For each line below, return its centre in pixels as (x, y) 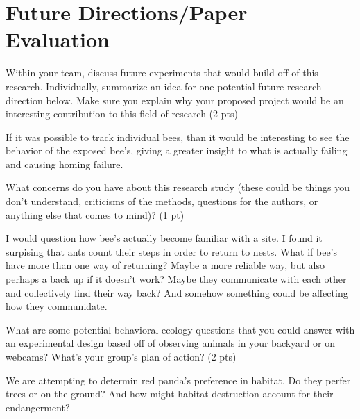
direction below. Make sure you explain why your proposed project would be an (175, 100)
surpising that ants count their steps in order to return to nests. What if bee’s (172, 251)
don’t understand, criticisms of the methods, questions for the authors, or (162, 201)
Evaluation (58, 39)
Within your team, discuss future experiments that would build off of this (162, 73)
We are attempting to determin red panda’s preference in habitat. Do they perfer (178, 380)
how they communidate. (57, 306)
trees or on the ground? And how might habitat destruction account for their (170, 394)
